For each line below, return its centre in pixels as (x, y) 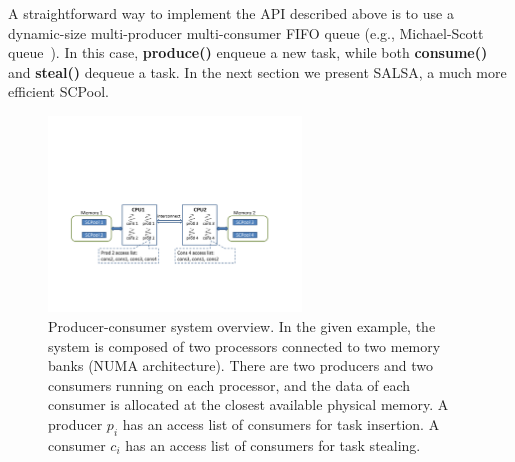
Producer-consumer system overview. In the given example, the (242, 326)
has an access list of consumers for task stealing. (273, 444)
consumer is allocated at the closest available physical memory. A (248, 404)
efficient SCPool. (58, 91)
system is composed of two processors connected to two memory (244, 345)
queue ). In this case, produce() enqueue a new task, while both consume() (248, 52)
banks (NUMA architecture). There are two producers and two (240, 365)
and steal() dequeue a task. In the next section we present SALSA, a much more (257, 71)
